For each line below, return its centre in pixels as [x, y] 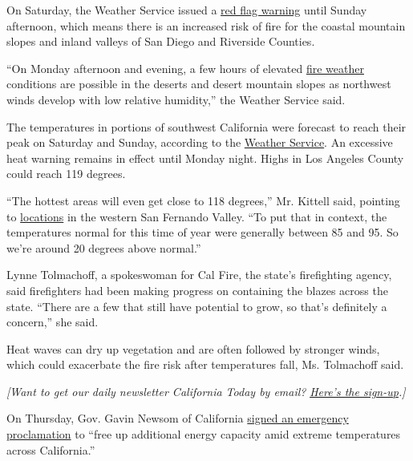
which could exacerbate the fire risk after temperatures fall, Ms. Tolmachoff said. [205, 364]
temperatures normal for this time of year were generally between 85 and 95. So [202, 232]
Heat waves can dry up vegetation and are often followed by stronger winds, [193, 348]
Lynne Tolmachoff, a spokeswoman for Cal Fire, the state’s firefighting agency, [199, 275]
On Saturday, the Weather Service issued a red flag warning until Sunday [187, 10]
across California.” [51, 449]
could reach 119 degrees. [66, 174]
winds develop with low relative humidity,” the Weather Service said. [176, 99]
